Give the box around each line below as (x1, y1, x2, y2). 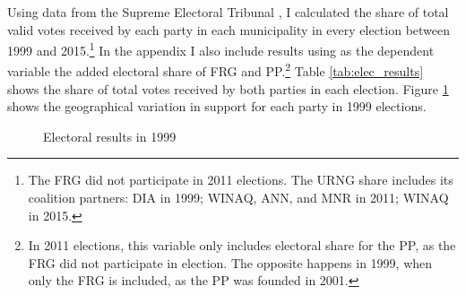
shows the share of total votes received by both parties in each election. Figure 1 (7, 79, 449, 98)
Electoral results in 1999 (43, 126, 177, 145)
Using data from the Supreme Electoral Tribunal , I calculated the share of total (7, 3, 449, 21)
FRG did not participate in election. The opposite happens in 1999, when (28, 253, 433, 272)
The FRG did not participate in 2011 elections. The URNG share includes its (28, 170, 453, 189)
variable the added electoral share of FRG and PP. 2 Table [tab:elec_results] (7, 59, 424, 81)
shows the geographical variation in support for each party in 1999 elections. (7, 97, 427, 116)
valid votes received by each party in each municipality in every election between (7, 20, 451, 39)
